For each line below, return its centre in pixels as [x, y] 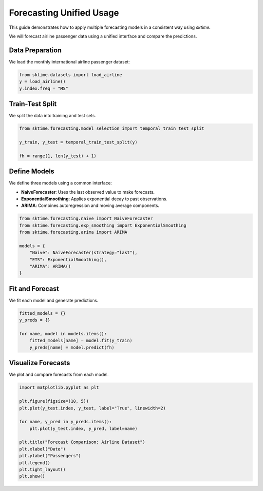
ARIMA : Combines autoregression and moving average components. [90, 205]
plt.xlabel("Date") [42, 449]
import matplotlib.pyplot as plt [59, 388]
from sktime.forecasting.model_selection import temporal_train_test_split [112, 129]
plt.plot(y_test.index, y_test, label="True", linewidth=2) [93, 408]
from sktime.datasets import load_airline [71, 75]
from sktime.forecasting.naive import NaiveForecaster [86, 219]
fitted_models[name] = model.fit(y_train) [81, 341]
